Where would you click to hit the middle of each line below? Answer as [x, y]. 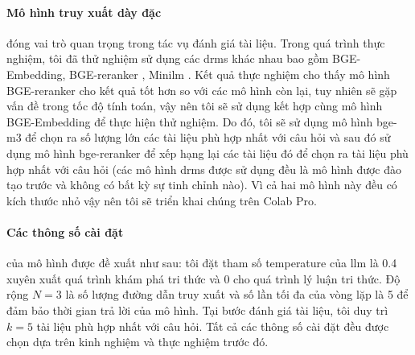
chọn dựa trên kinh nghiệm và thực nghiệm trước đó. [138, 342]
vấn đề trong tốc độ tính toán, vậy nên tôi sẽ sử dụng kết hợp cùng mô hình [195, 106]
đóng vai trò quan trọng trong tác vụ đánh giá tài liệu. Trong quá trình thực [196, 42]
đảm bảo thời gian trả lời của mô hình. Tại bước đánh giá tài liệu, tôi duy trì [197, 310]
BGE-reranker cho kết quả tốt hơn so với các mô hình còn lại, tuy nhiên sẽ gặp [202, 90]
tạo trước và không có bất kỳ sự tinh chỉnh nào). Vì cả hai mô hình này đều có [202, 185]
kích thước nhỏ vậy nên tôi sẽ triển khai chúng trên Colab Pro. [162, 200]
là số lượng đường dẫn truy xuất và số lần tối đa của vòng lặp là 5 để [237, 294]
